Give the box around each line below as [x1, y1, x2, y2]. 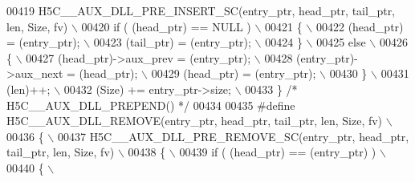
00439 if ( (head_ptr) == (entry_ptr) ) [179, 144, 376, 160]
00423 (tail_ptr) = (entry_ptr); [93, 34, 251, 51]
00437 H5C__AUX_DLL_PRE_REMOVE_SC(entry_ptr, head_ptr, [57, 127, 409, 144]
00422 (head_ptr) [315, 18, 404, 34]
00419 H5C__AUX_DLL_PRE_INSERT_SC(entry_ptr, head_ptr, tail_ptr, [6, 2, 396, 18]
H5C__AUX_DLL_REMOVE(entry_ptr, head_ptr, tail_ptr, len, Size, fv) [6, 112, 383, 129]
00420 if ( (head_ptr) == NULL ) [81, 18, 251, 34]
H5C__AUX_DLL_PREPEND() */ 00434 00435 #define [6, 96, 295, 113]
